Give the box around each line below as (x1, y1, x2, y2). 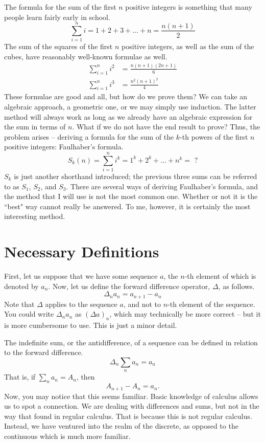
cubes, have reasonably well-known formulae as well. (4, 51, 167, 61)
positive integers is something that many (125, 2, 252, 12)
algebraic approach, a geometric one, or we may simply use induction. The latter (4, 101, 256, 112)
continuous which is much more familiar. (4, 430, 131, 441)
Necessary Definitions (4, 241, 159, 262)
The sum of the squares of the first (4, 41, 113, 52)
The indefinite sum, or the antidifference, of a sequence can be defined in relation (4, 337, 258, 347)
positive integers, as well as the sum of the (122, 41, 254, 52)
